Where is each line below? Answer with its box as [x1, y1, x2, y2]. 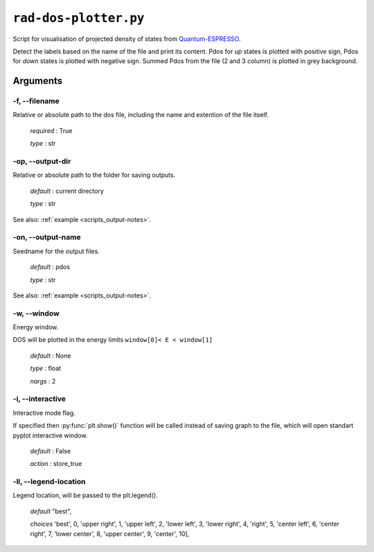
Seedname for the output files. [12, 247, 100, 255]
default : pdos [30, 263, 71, 271]
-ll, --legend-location [12, 477, 86, 487]
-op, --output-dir [12, 157, 71, 166]
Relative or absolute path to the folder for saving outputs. [12, 171, 176, 180]
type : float [30, 364, 62, 372]
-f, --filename [12, 96, 60, 106]
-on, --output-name [12, 232, 81, 242]
